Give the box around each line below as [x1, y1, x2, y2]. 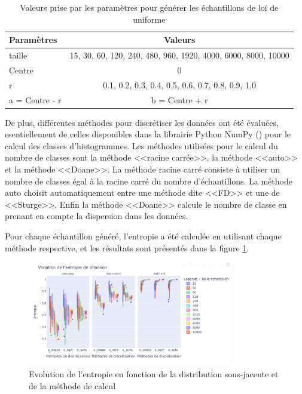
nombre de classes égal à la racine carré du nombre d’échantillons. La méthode [5, 174, 292, 187]
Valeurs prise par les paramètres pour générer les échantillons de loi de [20, 1, 279, 13]
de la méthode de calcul [29, 379, 116, 392]
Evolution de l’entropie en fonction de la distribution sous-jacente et [29, 368, 279, 380]
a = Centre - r [9, 93, 62, 106]
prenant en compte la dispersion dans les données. [5, 210, 188, 222]
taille [9, 49, 28, 61]
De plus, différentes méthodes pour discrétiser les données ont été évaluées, [5, 116, 279, 128]
